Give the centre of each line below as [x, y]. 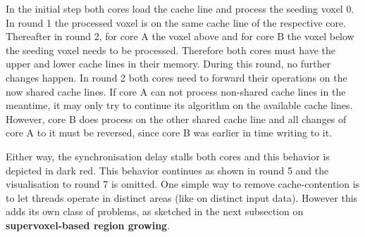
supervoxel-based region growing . [88, 225]
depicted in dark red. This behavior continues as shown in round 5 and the [167, 170]
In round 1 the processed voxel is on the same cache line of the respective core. [176, 22]
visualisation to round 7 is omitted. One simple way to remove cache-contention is [183, 184]
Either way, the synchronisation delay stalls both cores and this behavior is [168, 156]
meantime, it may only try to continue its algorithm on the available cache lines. [179, 105]
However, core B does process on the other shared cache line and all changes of [176, 118]
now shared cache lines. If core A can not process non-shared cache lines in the [176, 91]
